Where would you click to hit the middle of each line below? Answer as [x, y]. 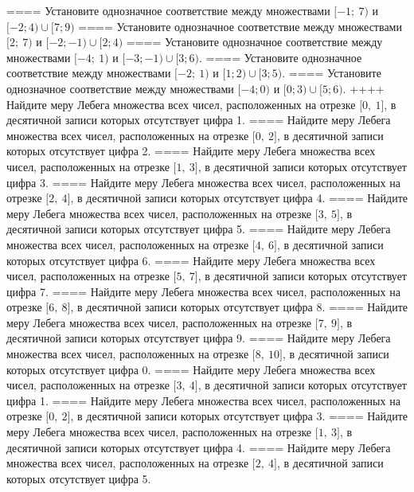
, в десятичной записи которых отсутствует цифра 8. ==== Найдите [239, 307]
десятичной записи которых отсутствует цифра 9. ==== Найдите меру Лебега [199, 338]
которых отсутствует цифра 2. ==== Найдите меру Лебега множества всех [191, 151]
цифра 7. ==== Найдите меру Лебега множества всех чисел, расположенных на [203, 291]
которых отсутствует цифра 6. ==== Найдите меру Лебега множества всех [191, 260]
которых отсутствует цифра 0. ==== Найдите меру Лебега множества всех [191, 369]
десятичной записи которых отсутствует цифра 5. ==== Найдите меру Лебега [199, 229]
